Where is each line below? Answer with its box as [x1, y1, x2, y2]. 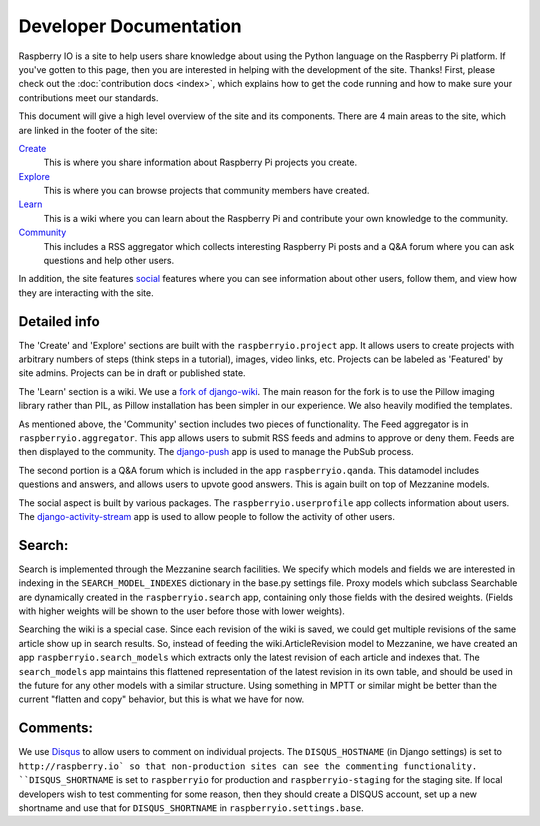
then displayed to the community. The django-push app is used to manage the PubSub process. [18, 446, 414, 458]
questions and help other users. [43, 255, 175, 267]
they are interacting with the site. [18, 286, 154, 299]
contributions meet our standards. [18, 91, 159, 104]
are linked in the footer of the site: [18, 124, 158, 136]
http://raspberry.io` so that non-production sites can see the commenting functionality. [18, 760, 478, 772]
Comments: [18, 720, 94, 737]
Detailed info [18, 313, 100, 330]
